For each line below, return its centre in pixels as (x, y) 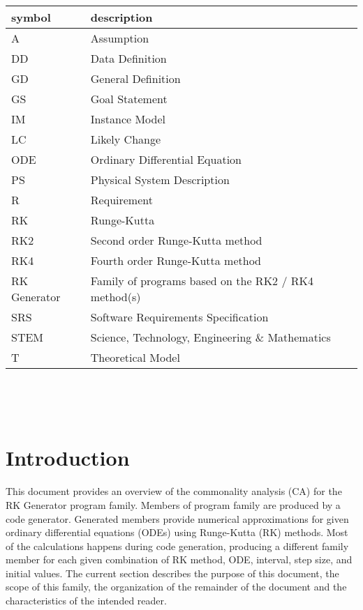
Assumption (120, 38)
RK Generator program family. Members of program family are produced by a (173, 504)
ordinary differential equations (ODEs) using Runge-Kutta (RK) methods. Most (177, 532)
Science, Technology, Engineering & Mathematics (210, 337)
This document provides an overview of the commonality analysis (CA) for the (174, 491)
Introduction (68, 458)
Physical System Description (160, 180)
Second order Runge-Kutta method (176, 240)
